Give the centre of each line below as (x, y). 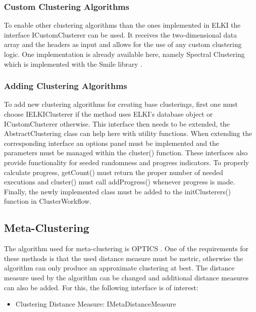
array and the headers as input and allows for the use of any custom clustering (123, 44)
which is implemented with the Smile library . (73, 64)
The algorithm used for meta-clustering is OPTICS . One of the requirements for (126, 248)
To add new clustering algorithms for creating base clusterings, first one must (121, 104)
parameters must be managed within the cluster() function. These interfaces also (126, 153)
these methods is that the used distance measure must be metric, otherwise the (124, 258)
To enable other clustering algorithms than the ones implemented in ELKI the (122, 25)
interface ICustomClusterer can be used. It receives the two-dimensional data (121, 34)
